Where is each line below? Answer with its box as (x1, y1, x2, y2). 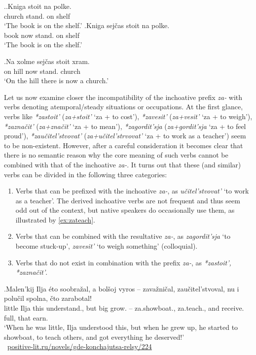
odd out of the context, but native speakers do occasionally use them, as (15, 205, 235, 215)
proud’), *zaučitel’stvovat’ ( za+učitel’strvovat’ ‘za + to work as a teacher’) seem (4, 130, 246, 141)
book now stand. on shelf (4, 30, 80, 40)
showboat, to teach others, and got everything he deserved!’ (4, 331, 184, 342)
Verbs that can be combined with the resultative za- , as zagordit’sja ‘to (15, 231, 230, 241)
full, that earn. (4, 312, 48, 323)
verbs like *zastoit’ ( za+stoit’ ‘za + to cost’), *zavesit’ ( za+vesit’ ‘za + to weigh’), (4, 111, 253, 121)
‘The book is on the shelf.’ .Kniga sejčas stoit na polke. (4, 20, 170, 31)
